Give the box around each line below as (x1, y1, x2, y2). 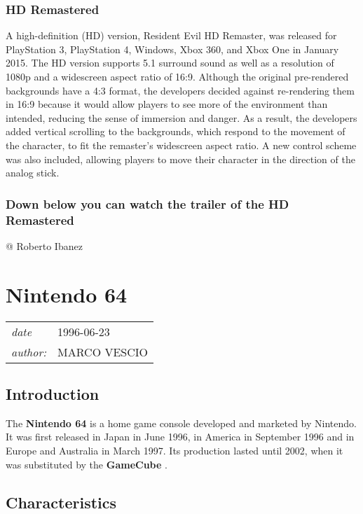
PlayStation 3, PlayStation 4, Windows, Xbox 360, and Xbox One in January (6, 41, 339, 56)
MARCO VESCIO (57, 343, 149, 360)
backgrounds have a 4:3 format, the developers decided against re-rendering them (6, 83, 355, 97)
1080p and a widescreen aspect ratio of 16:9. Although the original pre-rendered (6, 69, 349, 83)
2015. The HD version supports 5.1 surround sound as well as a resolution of (6, 55, 334, 70)
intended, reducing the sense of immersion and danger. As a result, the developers (6, 110, 357, 125)
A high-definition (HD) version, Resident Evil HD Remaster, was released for (6, 28, 337, 43)
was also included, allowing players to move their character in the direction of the (6, 151, 355, 166)
